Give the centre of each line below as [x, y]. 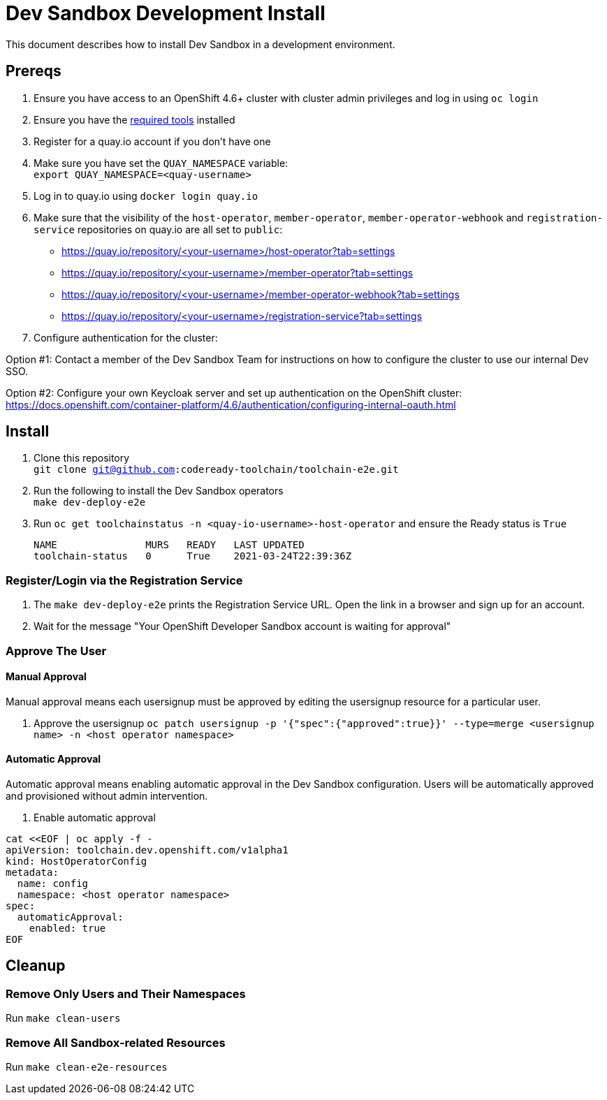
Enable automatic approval [95, 817]
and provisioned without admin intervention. [107, 796]
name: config [53, 883]
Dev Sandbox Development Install [166, 13]
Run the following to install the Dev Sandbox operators [159, 491]
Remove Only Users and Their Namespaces [126, 993]
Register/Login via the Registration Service [124, 580]
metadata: [32, 872]
